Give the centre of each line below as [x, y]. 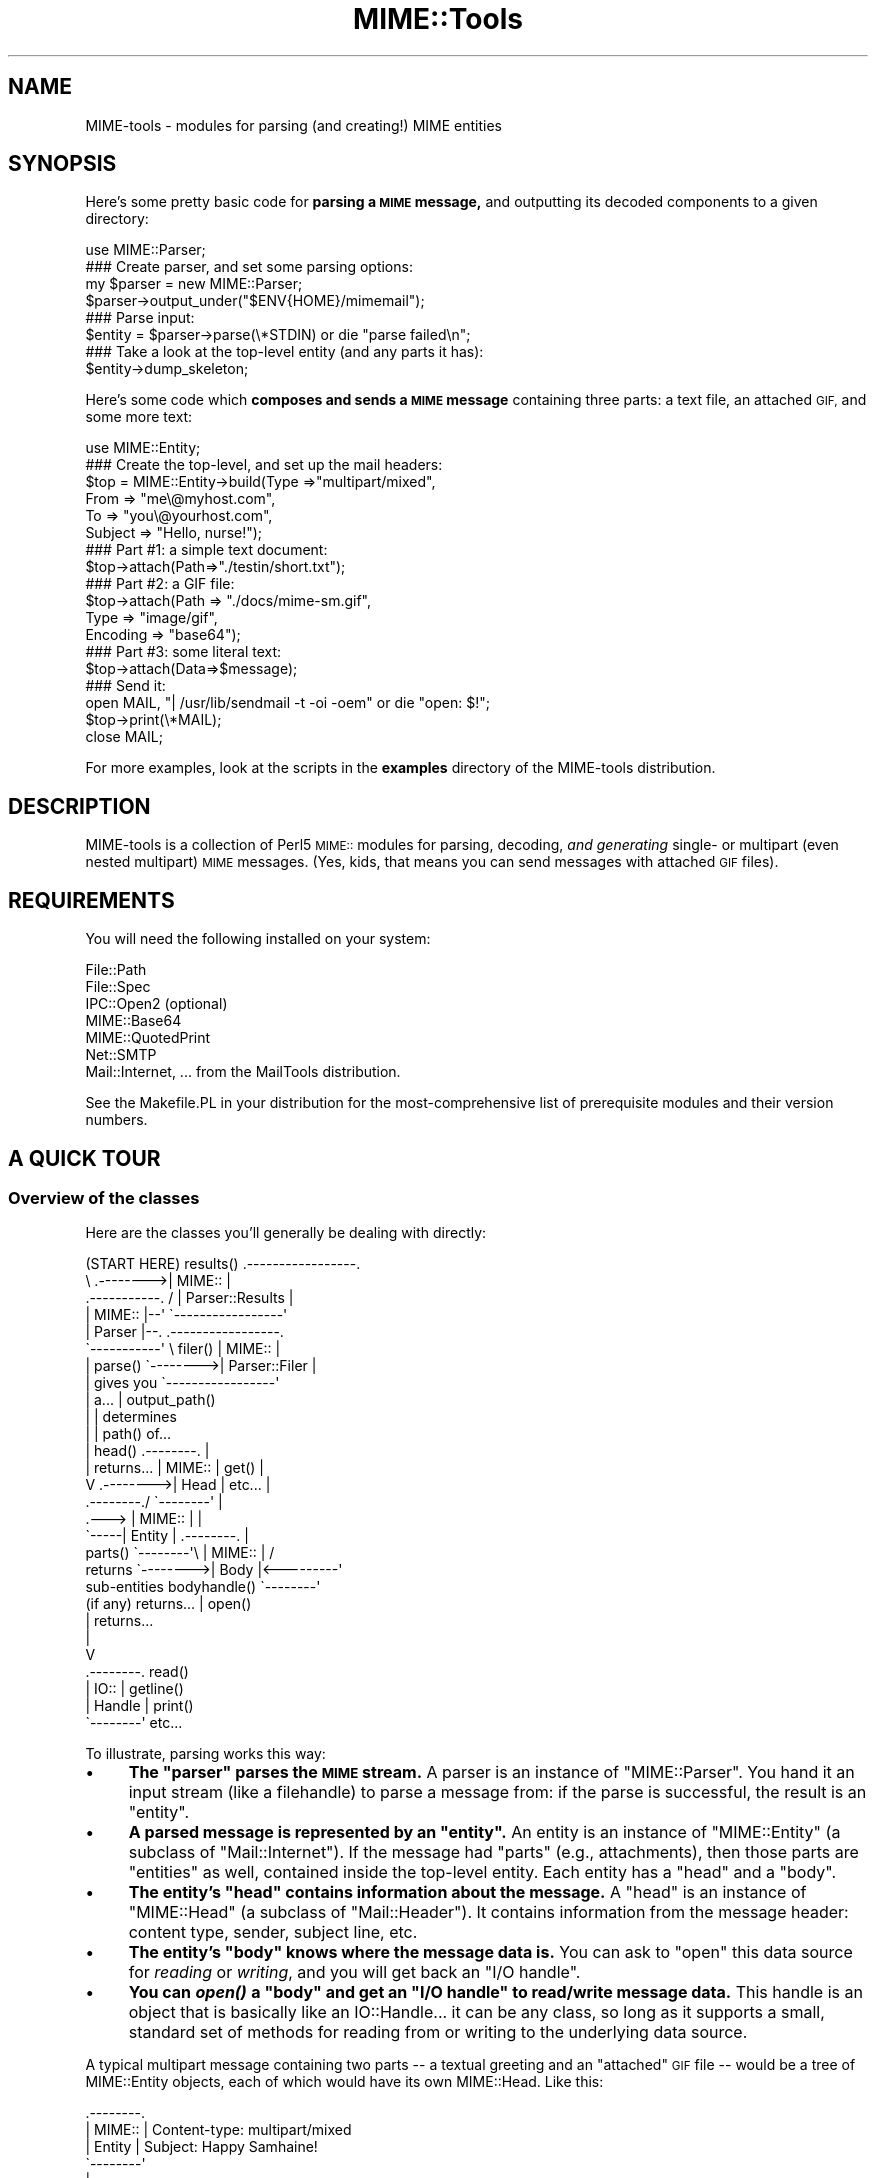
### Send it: [125, 686]
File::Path [116, 970]
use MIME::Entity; [143, 448]
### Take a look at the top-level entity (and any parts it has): [284, 352]
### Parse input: [140, 318]
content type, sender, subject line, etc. [273, 1932]
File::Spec [118, 987]
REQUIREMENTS [91, 900]
